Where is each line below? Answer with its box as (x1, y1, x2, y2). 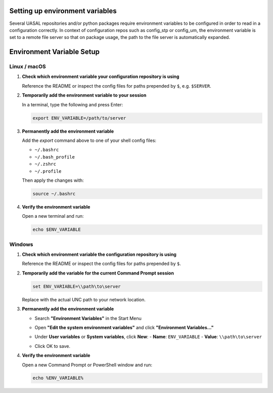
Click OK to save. (34, 343, 71, 349)
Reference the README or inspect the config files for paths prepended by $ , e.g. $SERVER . (22, 83, 212, 89)
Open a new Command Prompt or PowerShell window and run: (22, 362, 153, 368)
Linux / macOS (9, 63, 47, 70)
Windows (9, 241, 33, 248)
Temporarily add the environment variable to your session (22, 92, 147, 98)
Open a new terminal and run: (22, 213, 84, 219)
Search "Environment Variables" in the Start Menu (34, 315, 142, 321)
